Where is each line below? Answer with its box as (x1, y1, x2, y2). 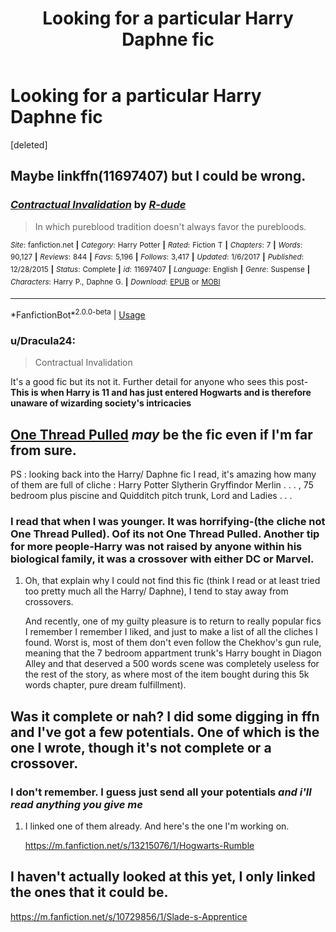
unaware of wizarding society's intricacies (10, 397, 192, 409)
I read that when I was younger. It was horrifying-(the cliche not (10, 514, 326, 528)
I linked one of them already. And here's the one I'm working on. (24, 820, 290, 832)
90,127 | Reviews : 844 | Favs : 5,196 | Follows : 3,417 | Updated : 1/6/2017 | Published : (10, 252, 305, 262)
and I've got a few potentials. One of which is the (10, 723, 320, 741)
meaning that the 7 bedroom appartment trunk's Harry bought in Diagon (24, 647, 322, 659)
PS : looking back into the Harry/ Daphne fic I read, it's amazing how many (10, 468, 317, 481)
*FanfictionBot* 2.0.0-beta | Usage (10, 307, 146, 321)
